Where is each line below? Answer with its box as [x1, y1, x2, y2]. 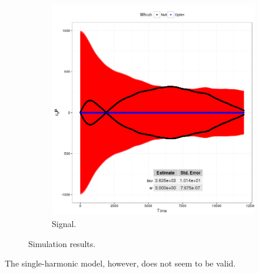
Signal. [52, 218, 77, 229]
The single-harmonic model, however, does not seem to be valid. [5, 257, 236, 269]
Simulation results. [28, 237, 96, 249]
